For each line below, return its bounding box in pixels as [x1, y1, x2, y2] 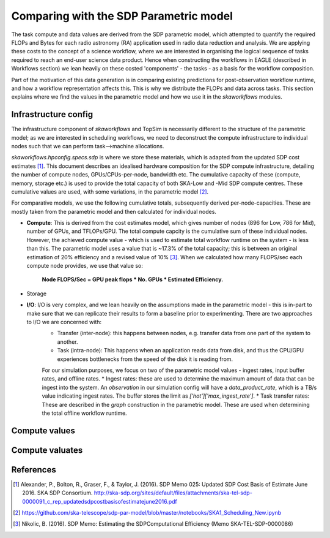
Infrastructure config [11, 109, 94, 119]
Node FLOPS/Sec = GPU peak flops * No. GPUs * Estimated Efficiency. [42, 276, 224, 283]
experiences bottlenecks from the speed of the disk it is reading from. [57, 355, 233, 363]
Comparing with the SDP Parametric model [11, 9, 233, 23]
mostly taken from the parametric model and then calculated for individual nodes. [11, 208, 217, 215]
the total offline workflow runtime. [42, 409, 128, 417]
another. [57, 338, 78, 346]
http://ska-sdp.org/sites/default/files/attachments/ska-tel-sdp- [94, 489, 253, 496]
